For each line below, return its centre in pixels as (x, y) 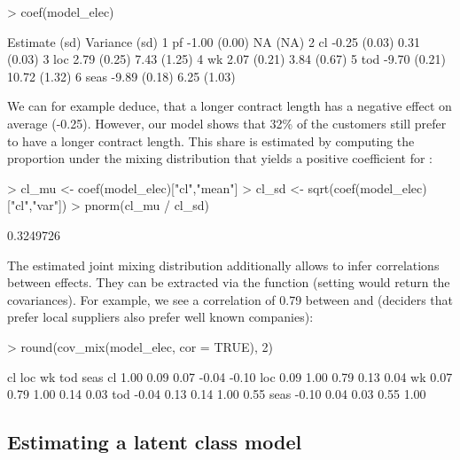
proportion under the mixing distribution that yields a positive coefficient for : (220, 158)
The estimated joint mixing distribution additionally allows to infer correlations (223, 265)
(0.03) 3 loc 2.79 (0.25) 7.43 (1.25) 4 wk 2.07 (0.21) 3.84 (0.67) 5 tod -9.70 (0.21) (227, 59)
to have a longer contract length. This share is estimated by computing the (211, 140)
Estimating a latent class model (155, 442)
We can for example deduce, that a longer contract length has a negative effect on (230, 106)
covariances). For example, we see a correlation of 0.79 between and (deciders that (230, 299)
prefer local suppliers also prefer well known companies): (160, 317)
